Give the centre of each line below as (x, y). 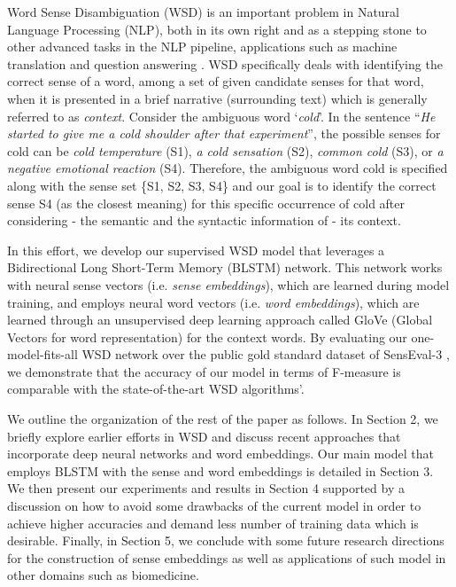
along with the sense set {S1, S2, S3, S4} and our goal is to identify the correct (222, 185)
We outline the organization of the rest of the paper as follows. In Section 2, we (223, 419)
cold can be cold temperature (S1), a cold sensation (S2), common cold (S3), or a (225, 150)
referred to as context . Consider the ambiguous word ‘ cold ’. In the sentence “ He (221, 116)
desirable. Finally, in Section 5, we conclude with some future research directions (226, 540)
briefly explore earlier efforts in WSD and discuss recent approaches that (204, 436)
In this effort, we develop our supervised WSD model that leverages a (196, 250)
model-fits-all (43, 354)
